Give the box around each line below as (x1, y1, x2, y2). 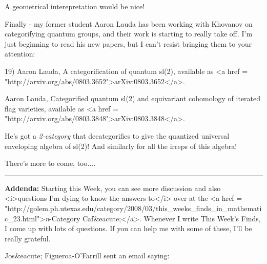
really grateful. (5, 233, 51, 243)
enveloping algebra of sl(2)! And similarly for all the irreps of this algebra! (5, 140, 237, 151)
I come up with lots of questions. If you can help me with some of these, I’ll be (5, 223, 252, 234)
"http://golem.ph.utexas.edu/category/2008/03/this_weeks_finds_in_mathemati (5, 202, 262, 213)
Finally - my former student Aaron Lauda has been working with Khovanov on (5, 18, 253, 29)
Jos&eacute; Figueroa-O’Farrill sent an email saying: (5, 250, 170, 261)
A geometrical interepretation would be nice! (5, 1, 145, 11)
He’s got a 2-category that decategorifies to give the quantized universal (5, 130, 230, 141)
